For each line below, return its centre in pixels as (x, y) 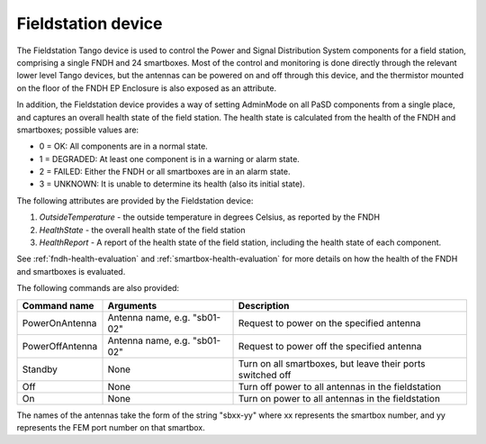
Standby (40, 369)
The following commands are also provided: (98, 288)
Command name (58, 305)
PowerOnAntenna (59, 322)
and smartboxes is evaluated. (71, 271)
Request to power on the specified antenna (329, 322)
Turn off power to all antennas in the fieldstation (339, 386)
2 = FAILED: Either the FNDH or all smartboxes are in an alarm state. (165, 172)
